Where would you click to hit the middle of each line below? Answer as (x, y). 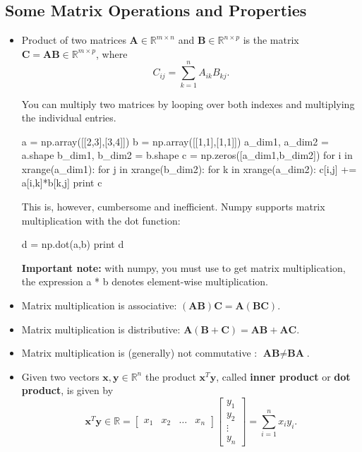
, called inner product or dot (283, 376)
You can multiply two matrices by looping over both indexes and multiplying (188, 103)
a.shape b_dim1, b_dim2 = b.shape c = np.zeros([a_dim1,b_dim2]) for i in (187, 155)
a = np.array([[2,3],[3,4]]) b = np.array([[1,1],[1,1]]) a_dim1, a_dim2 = (175, 141)
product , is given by (67, 390)
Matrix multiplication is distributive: (101, 329)
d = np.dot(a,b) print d (73, 244)
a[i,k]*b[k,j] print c (62, 183)
